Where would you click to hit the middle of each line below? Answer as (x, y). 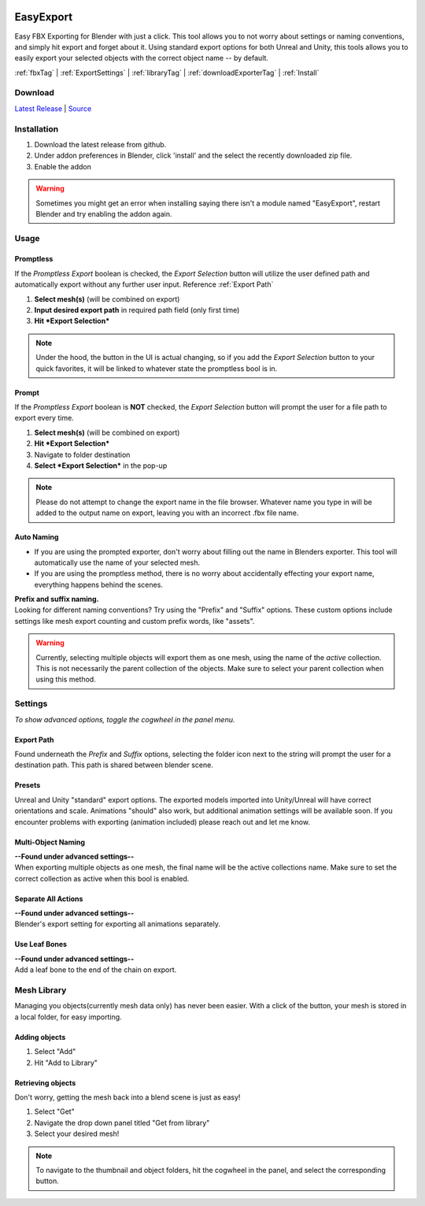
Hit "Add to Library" (66, 1063)
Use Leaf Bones (41, 944)
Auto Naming (37, 537)
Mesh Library (41, 990)
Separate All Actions (49, 899)
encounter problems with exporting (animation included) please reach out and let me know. (163, 822)
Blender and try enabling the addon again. (104, 213)
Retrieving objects (45, 1082)
